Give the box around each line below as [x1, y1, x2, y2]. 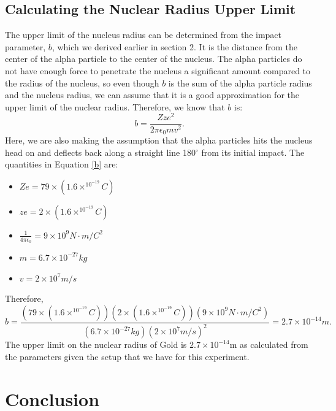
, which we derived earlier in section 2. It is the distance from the [52, 40, 297, 53]
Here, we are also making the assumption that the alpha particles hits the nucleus [5, 133, 313, 146]
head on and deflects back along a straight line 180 [5, 145, 196, 158]
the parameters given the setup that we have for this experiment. [5, 350, 250, 363]
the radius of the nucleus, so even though [5, 76, 159, 89]
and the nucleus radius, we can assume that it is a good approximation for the [5, 88, 300, 101]
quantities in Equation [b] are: [5, 158, 118, 171]
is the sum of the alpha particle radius [168, 76, 312, 89]
